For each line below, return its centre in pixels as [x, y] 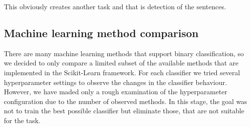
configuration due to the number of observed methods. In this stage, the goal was [125, 101]
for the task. [22, 120]
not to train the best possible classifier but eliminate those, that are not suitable [124, 111]
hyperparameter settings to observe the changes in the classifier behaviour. [115, 82]
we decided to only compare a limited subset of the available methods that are [121, 63]
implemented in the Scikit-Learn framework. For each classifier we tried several [122, 72]
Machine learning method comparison [101, 32]
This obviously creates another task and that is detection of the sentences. [115, 6]
